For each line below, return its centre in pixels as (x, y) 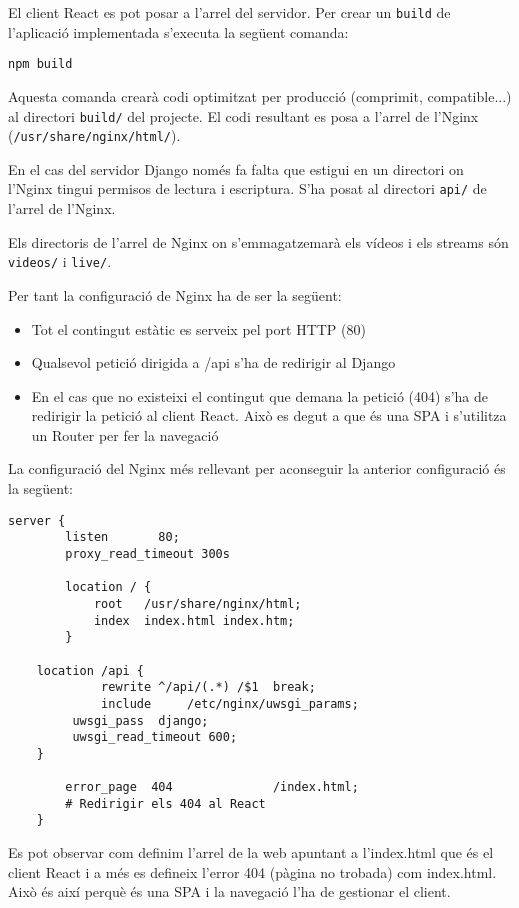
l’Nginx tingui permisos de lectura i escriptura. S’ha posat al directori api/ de (247, 188)
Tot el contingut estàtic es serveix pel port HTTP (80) (198, 328)
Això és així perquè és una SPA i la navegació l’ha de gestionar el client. (229, 891)
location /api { (90, 670)
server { (37, 520)
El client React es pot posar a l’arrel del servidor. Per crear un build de (229, 12)
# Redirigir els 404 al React (165, 803)
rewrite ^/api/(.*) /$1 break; (208, 687)
